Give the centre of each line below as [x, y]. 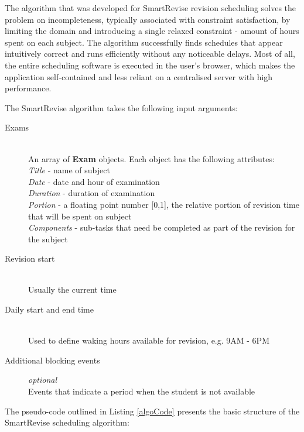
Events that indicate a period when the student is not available [142, 391]
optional [43, 380]
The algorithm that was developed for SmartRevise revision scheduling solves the [151, 8]
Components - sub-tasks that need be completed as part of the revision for [162, 227]
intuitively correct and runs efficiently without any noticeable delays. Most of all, [150, 54]
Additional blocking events [52, 360]
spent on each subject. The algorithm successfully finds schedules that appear [144, 42]
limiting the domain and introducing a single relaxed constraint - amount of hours [152, 31]
